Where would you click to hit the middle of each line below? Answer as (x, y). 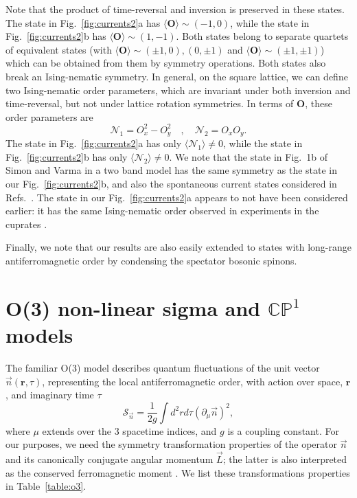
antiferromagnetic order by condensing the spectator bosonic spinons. (151, 261)
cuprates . (26, 224)
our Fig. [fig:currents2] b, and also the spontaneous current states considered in (171, 184)
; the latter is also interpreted (285, 459)
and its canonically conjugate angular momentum (110, 459)
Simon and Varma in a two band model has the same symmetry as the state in (172, 170)
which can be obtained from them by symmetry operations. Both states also (166, 63)
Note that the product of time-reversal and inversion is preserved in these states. (175, 9)
